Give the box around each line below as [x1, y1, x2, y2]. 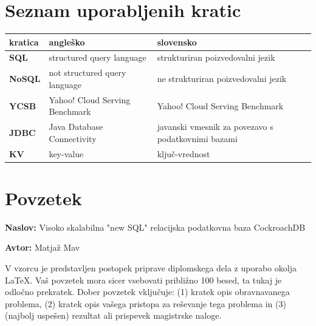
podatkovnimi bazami [157, 132, 238, 144]
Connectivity [49, 132, 97, 144]
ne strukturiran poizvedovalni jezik [157, 72, 287, 85]
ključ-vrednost [157, 147, 210, 160]
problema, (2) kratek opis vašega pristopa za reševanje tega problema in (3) [5, 297, 286, 310]
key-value [49, 147, 84, 160]
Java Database [49, 120, 103, 133]
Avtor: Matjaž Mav [5, 241, 80, 254]
